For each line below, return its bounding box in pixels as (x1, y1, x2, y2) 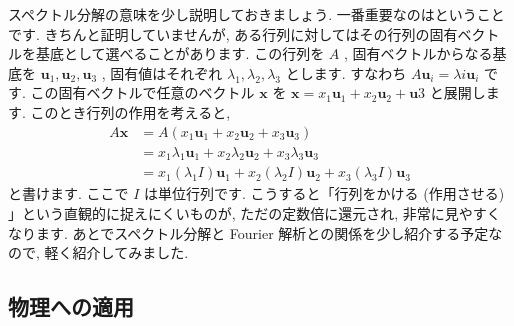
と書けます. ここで (8, 183, 129, 204)
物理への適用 (8, 291, 134, 322)
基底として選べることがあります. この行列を (35, 43, 325, 64)
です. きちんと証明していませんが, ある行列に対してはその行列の (8, 23, 430, 44)
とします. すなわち (285, 62, 407, 83)
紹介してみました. (72, 242, 189, 263)
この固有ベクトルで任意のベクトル (30, 82, 255, 103)
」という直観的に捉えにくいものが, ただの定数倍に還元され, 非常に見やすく (8, 203, 501, 224)
